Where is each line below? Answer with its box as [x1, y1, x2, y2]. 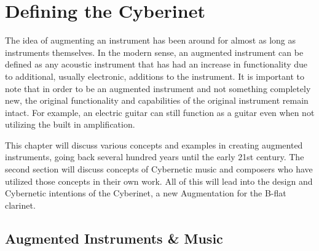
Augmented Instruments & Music [5, 228, 223, 247]
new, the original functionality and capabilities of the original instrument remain [5, 94, 309, 107]
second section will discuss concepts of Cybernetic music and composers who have [5, 163, 313, 176]
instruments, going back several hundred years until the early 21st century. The [5, 150, 304, 163]
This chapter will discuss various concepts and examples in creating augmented [5, 138, 303, 151]
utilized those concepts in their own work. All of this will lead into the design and [5, 174, 313, 187]
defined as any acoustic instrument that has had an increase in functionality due [5, 58, 308, 71]
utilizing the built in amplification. [5, 118, 135, 131]
